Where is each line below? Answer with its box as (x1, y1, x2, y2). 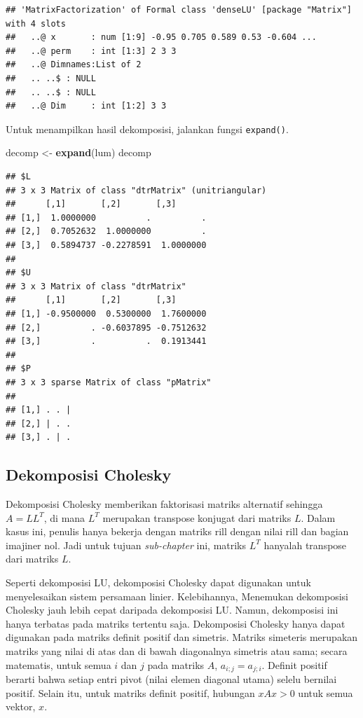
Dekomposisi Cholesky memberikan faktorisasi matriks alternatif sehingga (6, 497, 323, 511)
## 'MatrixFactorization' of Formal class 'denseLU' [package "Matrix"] (6, 5, 352, 15)
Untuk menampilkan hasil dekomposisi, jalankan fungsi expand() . (6, 121, 289, 136)
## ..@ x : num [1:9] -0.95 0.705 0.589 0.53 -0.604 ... (6, 32, 317, 43)
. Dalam (301, 510, 336, 525)
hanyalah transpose (263, 537, 347, 552)
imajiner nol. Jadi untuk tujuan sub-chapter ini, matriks (6, 537, 247, 552)
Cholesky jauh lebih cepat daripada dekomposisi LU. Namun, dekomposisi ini (6, 602, 338, 617)
